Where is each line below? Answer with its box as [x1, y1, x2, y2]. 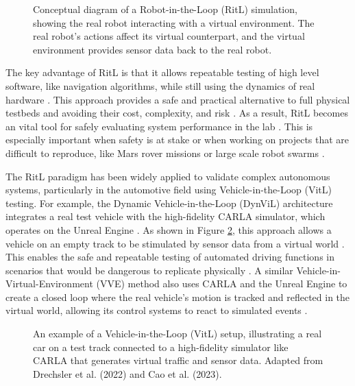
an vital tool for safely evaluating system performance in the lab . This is [5, 119, 313, 133]
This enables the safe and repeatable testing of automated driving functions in [5, 250, 334, 264]
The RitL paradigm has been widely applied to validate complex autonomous [5, 169, 330, 183]
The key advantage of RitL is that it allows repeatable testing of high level [5, 65, 319, 80]
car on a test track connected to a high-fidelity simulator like [33, 339, 289, 354]
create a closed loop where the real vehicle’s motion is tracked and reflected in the [5, 289, 350, 304]
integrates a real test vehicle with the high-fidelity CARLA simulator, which [5, 209, 326, 224]
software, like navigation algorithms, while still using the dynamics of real [5, 78, 315, 93]
